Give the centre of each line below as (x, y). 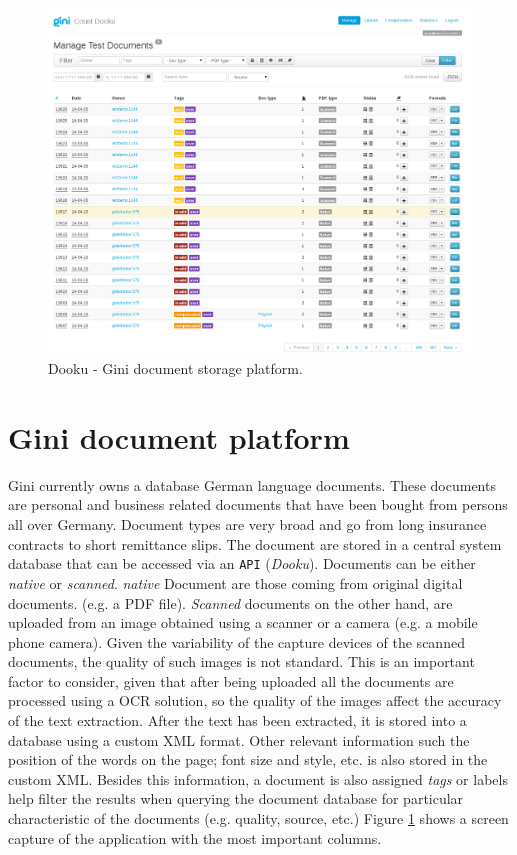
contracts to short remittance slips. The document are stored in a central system (255, 543)
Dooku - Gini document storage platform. (175, 368)
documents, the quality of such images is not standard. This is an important (241, 661)
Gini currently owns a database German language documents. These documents (252, 484)
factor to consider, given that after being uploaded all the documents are (231, 680)
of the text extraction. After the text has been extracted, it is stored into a (237, 720)
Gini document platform (179, 436)
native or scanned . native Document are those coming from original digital (235, 582)
